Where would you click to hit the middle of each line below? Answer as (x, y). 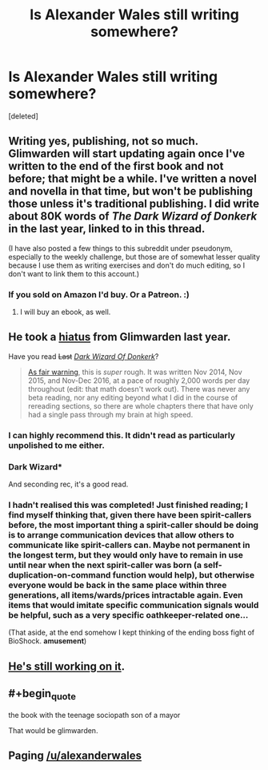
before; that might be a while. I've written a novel (133, 179)
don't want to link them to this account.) (74, 273)
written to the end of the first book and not (116, 166)
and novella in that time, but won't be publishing (131, 191)
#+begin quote (42, 695)
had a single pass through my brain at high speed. (110, 414)
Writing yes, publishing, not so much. (103, 141)
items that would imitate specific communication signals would (134, 605)
